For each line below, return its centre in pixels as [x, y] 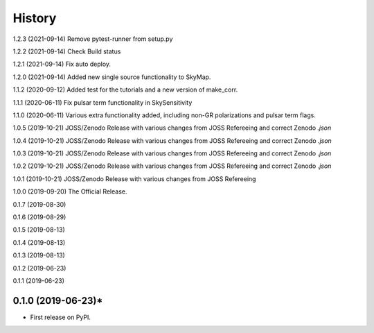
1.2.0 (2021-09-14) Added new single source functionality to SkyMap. [112, 77]
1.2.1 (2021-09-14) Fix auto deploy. [62, 64]
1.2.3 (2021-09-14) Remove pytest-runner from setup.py [93, 39]
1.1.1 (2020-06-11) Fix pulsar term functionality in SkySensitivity [103, 102]
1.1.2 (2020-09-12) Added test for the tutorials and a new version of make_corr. [125, 89]
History [35, 18]
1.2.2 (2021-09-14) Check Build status [67, 51]
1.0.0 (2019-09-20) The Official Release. [70, 191]
